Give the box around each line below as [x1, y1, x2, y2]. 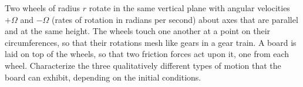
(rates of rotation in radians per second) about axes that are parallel [52, 13, 298, 25]
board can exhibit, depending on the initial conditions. [5, 71, 201, 83]
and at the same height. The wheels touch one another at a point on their [5, 25, 271, 37]
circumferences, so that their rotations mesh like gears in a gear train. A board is [5, 36, 297, 48]
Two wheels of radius [5, 2, 80, 14]
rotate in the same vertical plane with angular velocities [89, 2, 290, 14]
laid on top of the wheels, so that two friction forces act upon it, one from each [5, 48, 289, 60]
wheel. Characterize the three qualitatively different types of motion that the [5, 59, 281, 71]
